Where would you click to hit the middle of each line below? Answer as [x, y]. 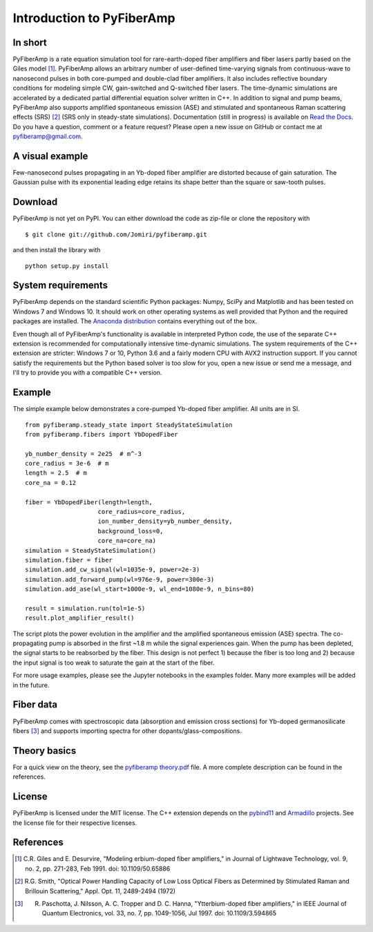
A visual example [50, 156]
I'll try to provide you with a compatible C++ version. [87, 372]
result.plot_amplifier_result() [80, 618]
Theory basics [45, 751]
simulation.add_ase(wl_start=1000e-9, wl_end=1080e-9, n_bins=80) [140, 589]
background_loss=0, [131, 531]
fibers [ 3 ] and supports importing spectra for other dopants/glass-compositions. [127, 731]
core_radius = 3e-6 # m [67, 464]
